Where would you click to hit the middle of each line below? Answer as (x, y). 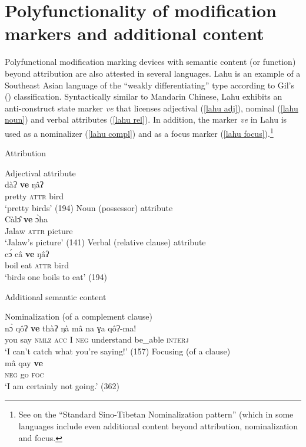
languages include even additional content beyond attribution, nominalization (158, 426)
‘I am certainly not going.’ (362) (62, 385)
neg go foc (24, 374)
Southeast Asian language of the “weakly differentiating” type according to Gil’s (149, 85)
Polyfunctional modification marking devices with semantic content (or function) (150, 62)
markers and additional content (134, 33)
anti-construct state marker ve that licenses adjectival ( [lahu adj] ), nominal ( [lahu (152, 108)
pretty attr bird (34, 195)
